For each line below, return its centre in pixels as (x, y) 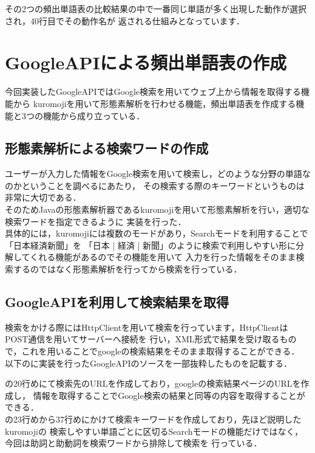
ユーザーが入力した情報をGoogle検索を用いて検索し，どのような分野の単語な (158, 174)
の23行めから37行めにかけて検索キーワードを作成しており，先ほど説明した (153, 419)
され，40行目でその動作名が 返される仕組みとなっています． (125, 20)
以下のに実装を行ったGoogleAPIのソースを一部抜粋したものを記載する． (148, 363)
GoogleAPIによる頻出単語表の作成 (146, 62)
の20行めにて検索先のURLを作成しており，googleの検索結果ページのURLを (153, 383)
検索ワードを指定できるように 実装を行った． (96, 221)
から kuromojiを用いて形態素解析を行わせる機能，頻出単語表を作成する (154, 103)
